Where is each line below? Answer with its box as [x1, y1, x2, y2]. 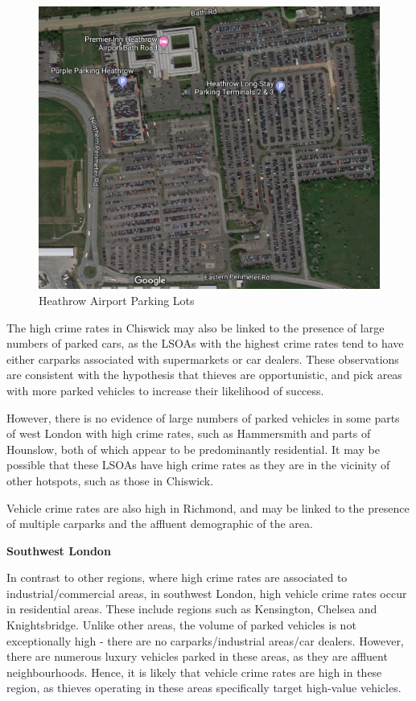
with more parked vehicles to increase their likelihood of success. [6, 381, 324, 398]
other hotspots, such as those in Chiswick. [6, 472, 214, 489]
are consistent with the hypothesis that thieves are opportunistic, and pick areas [6, 366, 402, 383]
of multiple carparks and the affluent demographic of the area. [6, 515, 313, 532]
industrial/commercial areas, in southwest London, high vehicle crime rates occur [6, 584, 407, 601]
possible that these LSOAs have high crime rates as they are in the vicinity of [6, 456, 390, 473]
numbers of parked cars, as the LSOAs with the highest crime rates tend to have [6, 335, 404, 352]
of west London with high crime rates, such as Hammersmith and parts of [6, 425, 371, 442]
